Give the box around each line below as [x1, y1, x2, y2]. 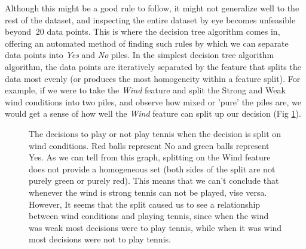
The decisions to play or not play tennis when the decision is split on [29, 127, 281, 139]
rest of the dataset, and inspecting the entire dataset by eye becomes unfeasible [5, 13, 296, 26]
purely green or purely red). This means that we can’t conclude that [29, 174, 279, 187]
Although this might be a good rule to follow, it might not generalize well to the [5, 2, 299, 14]
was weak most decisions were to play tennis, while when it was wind [29, 221, 282, 233]
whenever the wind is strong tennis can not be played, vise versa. [29, 186, 267, 198]
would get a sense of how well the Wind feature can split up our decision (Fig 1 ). [5, 107, 301, 120]
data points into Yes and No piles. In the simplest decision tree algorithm [5, 48, 274, 61]
